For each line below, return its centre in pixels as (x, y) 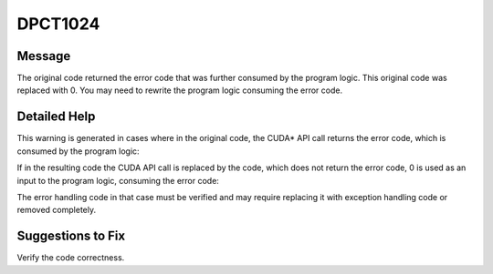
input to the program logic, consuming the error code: (118, 180)
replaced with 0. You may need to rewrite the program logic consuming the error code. (179, 90)
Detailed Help (56, 117)
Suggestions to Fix (71, 236)
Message (44, 56)
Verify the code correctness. (71, 258)
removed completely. (56, 210)
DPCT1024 (58, 24)
